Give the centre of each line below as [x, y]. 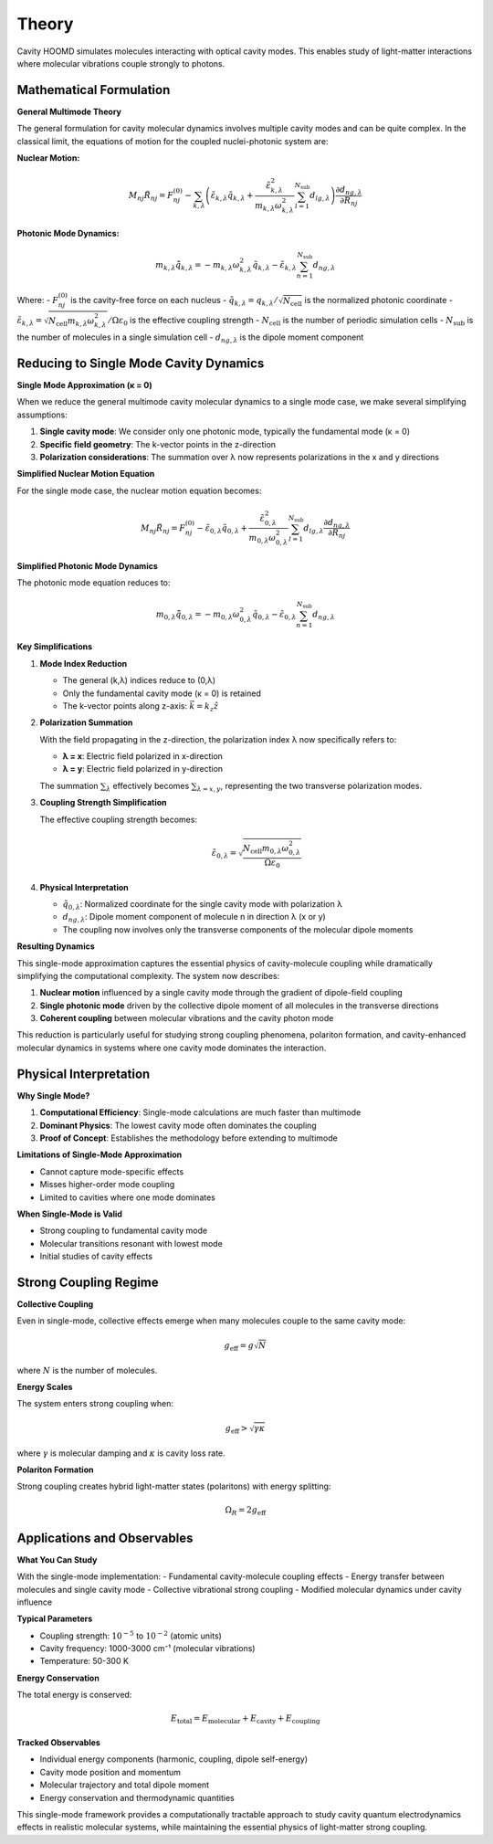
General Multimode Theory [69, 111]
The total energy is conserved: [74, 1695]
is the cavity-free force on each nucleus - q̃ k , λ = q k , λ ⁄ [173, 301]
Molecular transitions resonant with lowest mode [131, 1243]
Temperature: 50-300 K [84, 1661]
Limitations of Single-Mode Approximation [100, 1154]
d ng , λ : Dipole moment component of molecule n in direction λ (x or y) [194, 918]
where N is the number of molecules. [87, 1370]
